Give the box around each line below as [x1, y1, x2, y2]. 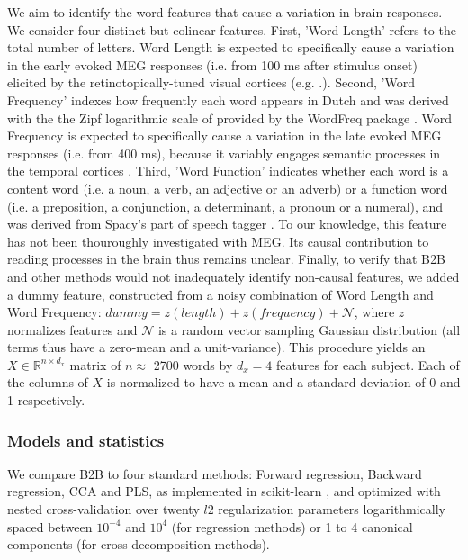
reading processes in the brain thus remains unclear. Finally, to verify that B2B [7, 249, 445, 268]
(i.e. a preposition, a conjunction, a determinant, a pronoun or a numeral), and [7, 196, 444, 215]
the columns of [7, 373, 88, 392]
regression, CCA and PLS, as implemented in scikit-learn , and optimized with [7, 482, 441, 501]
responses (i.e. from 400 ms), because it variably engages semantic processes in [7, 143, 441, 162]
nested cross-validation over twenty [7, 500, 200, 519]
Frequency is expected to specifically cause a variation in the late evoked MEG [7, 126, 442, 145]
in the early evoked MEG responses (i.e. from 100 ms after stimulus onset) [7, 55, 418, 74]
